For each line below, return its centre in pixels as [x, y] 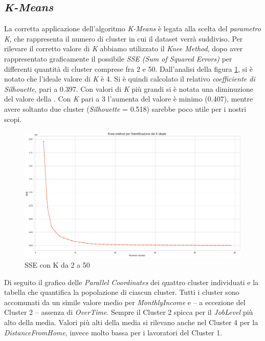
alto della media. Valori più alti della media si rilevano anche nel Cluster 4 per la [131, 322]
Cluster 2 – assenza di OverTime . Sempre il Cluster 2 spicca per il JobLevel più [129, 312]
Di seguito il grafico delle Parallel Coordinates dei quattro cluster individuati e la [131, 282]
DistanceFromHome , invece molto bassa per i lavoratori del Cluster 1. [113, 332]
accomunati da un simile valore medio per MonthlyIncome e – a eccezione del [125, 302]
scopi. [13, 119]
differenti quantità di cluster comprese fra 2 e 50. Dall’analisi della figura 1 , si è [129, 68]
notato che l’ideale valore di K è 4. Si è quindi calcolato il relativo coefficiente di [130, 79]
